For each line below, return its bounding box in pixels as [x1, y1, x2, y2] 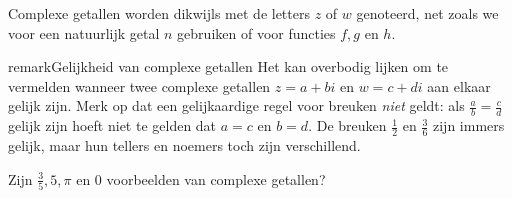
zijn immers [433, 115, 505, 136]
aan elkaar [427, 75, 491, 96]
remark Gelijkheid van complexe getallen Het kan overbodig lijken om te [8, 56, 449, 77]
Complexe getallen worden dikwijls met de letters [8, 3, 310, 23]
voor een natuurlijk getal [8, 22, 160, 43]
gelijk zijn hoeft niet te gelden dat [8, 115, 217, 136]
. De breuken [308, 115, 387, 136]
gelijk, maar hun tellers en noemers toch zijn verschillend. [8, 135, 361, 156]
